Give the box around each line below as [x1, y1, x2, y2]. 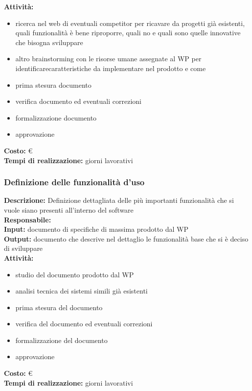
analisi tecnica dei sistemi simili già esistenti [15, 286, 148, 296]
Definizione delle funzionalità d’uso [4, 176, 145, 188]
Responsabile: [4, 214, 51, 224]
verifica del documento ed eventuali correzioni [15, 318, 153, 329]
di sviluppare [4, 243, 43, 253]
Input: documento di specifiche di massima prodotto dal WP [4, 224, 189, 234]
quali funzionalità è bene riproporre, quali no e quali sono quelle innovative [15, 27, 241, 38]
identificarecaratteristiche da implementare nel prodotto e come [15, 63, 206, 73]
